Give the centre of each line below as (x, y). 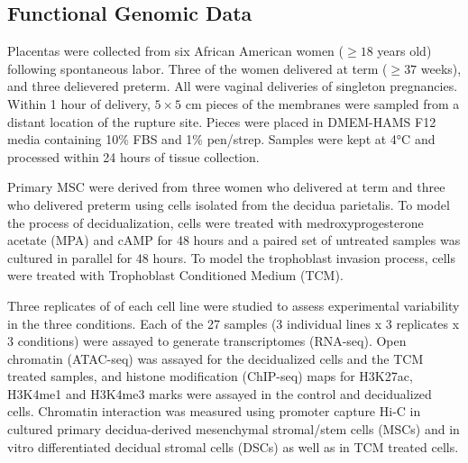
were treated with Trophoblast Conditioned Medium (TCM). (175, 275)
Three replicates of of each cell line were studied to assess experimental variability (234, 305)
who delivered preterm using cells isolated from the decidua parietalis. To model (229, 204)
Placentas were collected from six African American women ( (176, 51)
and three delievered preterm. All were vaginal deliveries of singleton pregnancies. (233, 86)
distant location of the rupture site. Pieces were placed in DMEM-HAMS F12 (222, 121)
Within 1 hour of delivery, (79, 103)
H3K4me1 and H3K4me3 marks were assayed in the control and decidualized (220, 393)
